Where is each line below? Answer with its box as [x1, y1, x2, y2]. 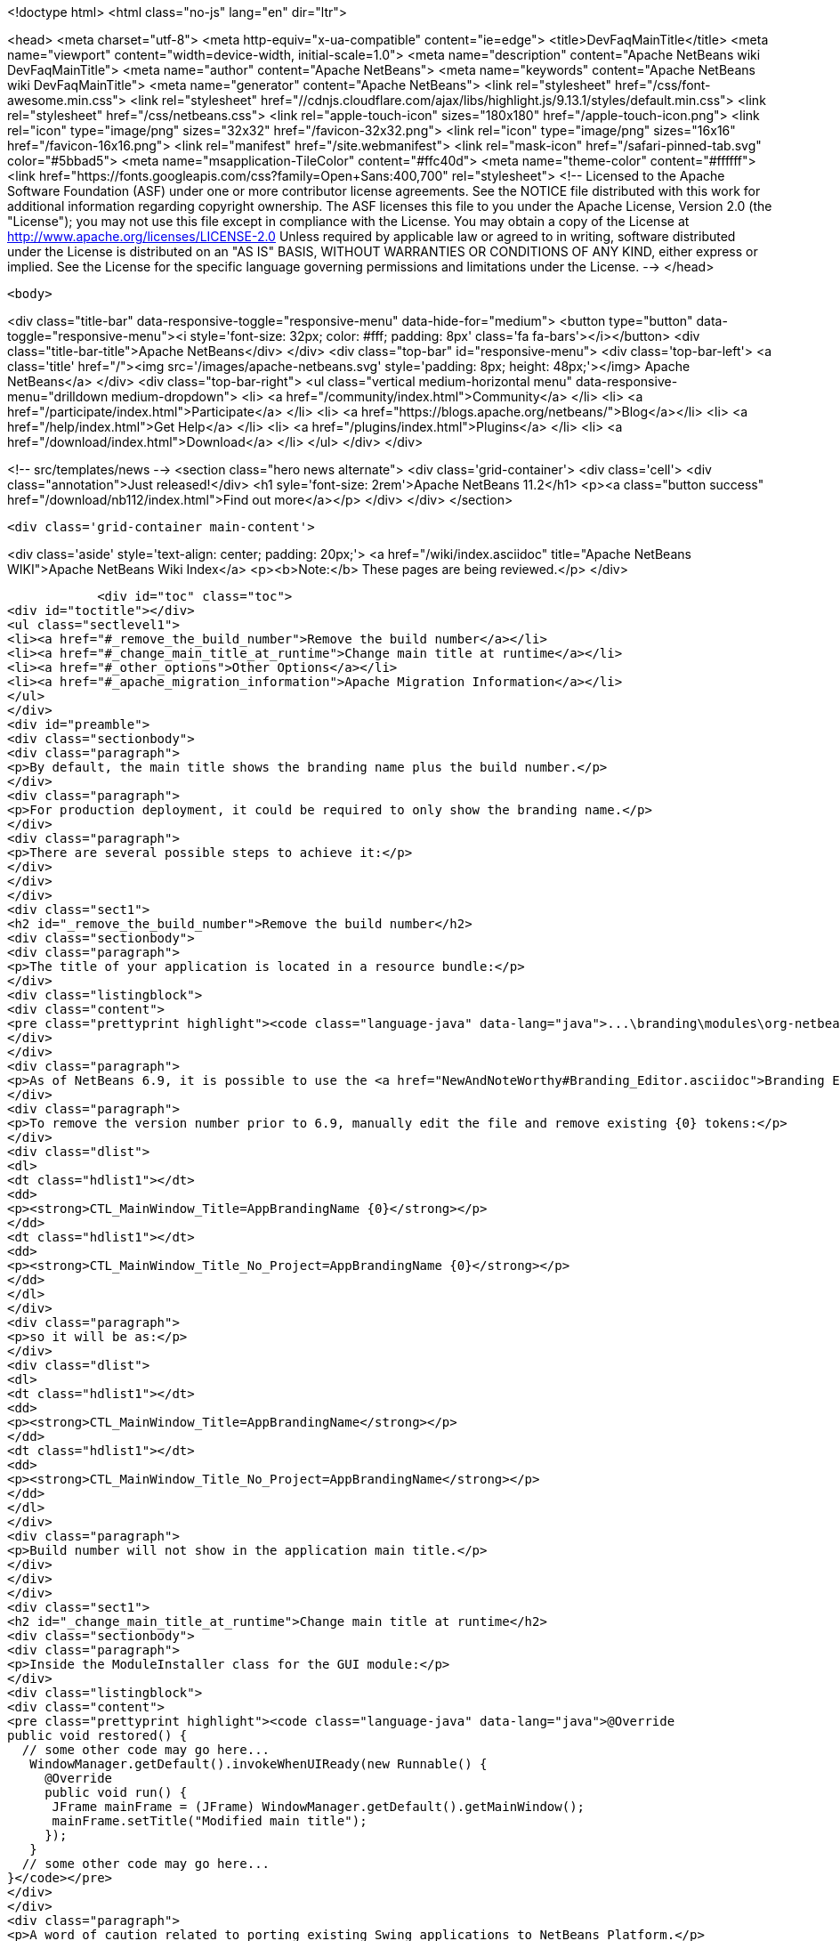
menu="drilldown [7, 389, 109, 404]
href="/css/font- [615, 77, 711, 93]
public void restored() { [7, 1728, 188, 1743]
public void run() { [44, 1785, 188, 1799]
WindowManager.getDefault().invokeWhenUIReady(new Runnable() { [29, 1757, 488, 1771]
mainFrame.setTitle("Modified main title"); [52, 1814, 367, 1828]
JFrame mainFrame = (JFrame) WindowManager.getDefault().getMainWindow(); [52, 1799, 586, 1814]
